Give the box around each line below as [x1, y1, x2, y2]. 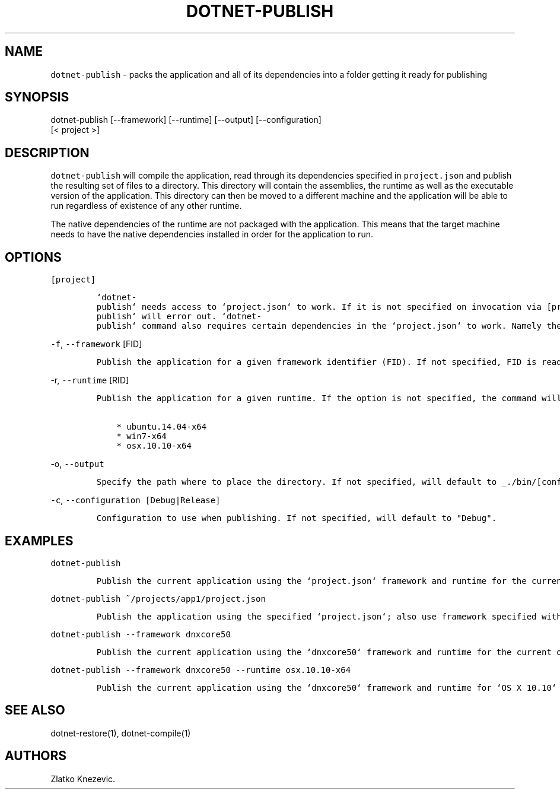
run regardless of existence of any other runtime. [50, 201, 242, 211]
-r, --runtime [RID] [50, 375, 129, 386]
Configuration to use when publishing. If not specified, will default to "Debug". [96, 513, 497, 523]
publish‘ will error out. [96, 312, 217, 322]
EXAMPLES [5, 533, 74, 548]
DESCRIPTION [5, 145, 90, 160]
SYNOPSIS [5, 90, 69, 105]
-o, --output [50, 459, 104, 469]
